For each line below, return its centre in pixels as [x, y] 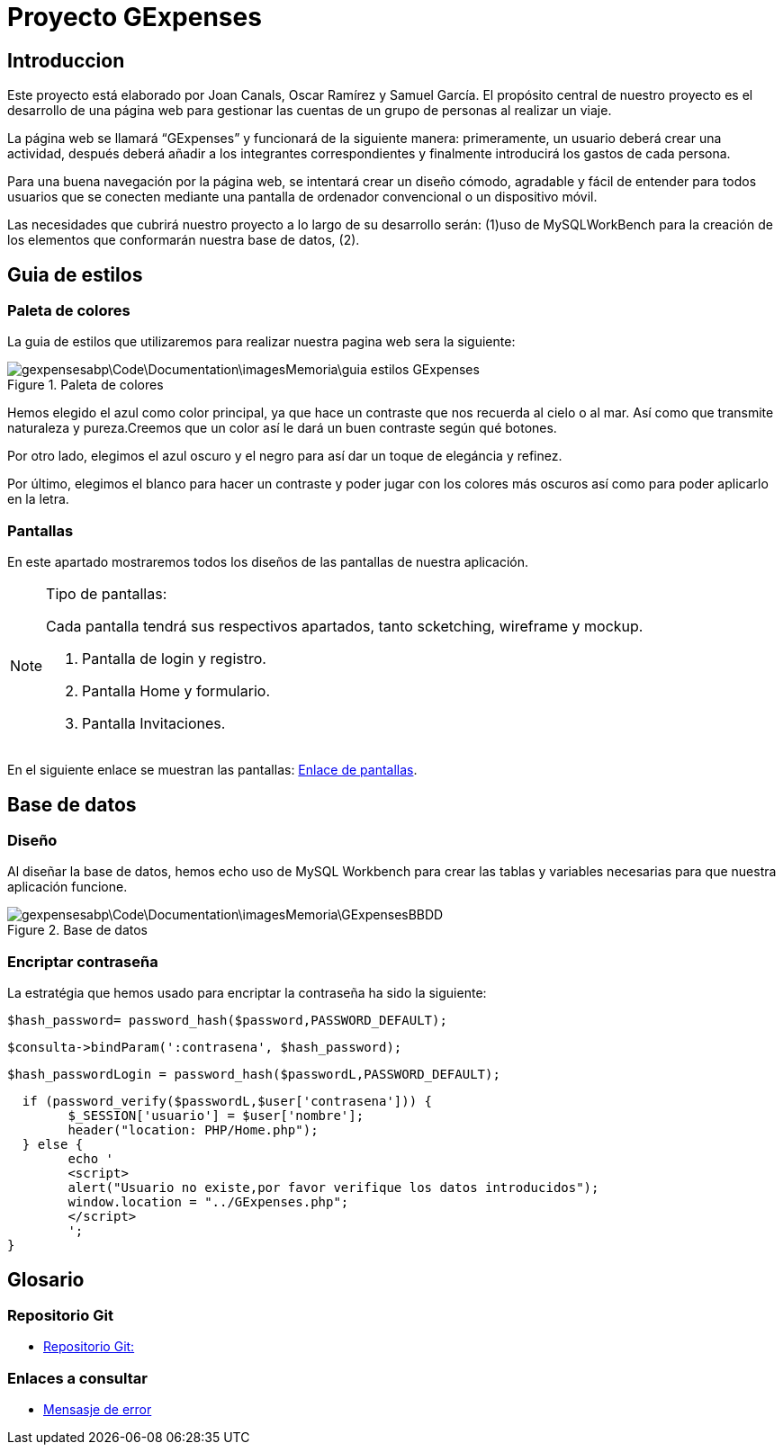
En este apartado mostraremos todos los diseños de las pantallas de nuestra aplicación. [268, 562]
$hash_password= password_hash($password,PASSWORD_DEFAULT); [227, 1021]
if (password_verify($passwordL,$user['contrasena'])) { [227, 1102]
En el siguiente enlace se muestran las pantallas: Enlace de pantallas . [212, 770]
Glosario [46, 1279]
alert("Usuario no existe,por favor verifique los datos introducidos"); [333, 1188]
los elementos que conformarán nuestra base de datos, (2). [184, 240]
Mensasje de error [98, 1410]
